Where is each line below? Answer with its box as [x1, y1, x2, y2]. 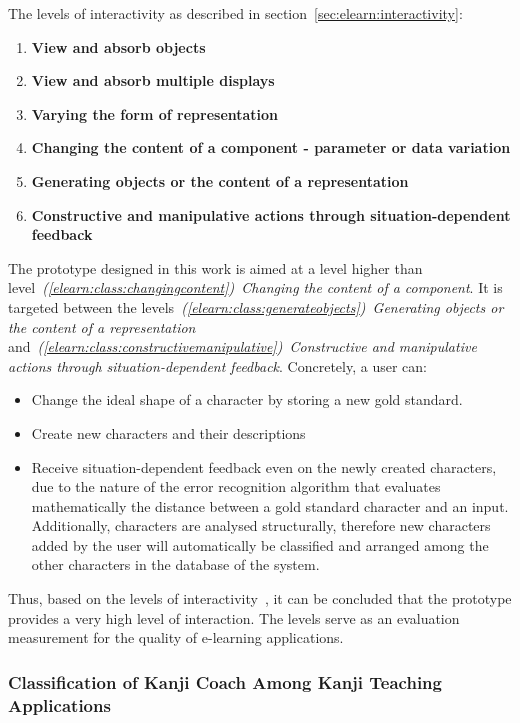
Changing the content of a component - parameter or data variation [31, 137, 511, 158]
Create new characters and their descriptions [31, 422, 306, 443]
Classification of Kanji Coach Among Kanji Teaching [8, 669, 442, 694]
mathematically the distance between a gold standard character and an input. [31, 495, 509, 516]
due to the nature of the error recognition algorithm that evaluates [31, 476, 441, 497]
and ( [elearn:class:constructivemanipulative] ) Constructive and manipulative [8, 336, 477, 357]
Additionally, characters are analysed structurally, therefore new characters [31, 515, 491, 536]
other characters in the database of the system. [31, 554, 320, 575]
